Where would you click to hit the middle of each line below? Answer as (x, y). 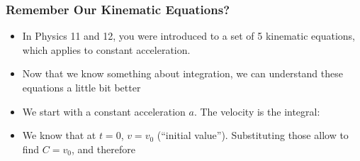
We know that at (59, 135)
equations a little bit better (81, 87)
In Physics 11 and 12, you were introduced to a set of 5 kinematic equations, (189, 36)
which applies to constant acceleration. (106, 49)
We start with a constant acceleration (104, 111)
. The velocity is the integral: (257, 111)
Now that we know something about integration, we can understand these (182, 73)
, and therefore (103, 149)
